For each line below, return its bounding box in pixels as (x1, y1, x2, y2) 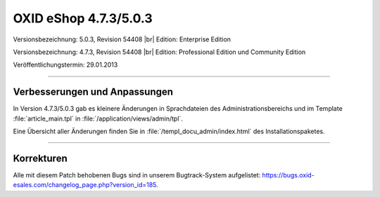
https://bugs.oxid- (262, 170, 315, 179)
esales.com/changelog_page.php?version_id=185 (13, 181, 157, 189)
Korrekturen (13, 152, 68, 164)
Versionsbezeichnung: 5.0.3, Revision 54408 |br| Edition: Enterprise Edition (13, 35, 232, 43)
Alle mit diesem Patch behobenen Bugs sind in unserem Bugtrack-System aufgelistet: (13, 170, 261, 179)
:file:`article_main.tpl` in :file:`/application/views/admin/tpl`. (13, 114, 183, 123)
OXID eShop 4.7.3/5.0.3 (13, 11, 153, 26)
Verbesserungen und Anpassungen (13, 86, 174, 98)
